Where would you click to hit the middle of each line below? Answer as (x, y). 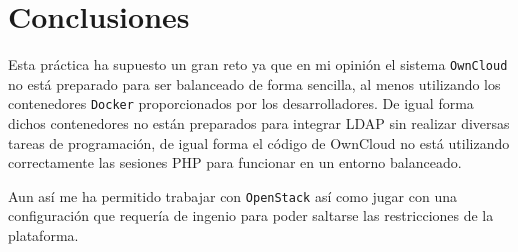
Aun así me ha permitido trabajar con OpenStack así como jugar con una (232, 195)
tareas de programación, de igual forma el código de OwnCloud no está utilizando (259, 142)
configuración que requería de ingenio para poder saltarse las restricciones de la (251, 215)
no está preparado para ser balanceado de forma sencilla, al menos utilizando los (254, 83)
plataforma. (43, 235)
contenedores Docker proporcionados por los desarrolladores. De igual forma (241, 103)
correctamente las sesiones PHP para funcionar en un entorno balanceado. (235, 162)
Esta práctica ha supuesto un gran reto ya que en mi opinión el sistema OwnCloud (258, 64)
